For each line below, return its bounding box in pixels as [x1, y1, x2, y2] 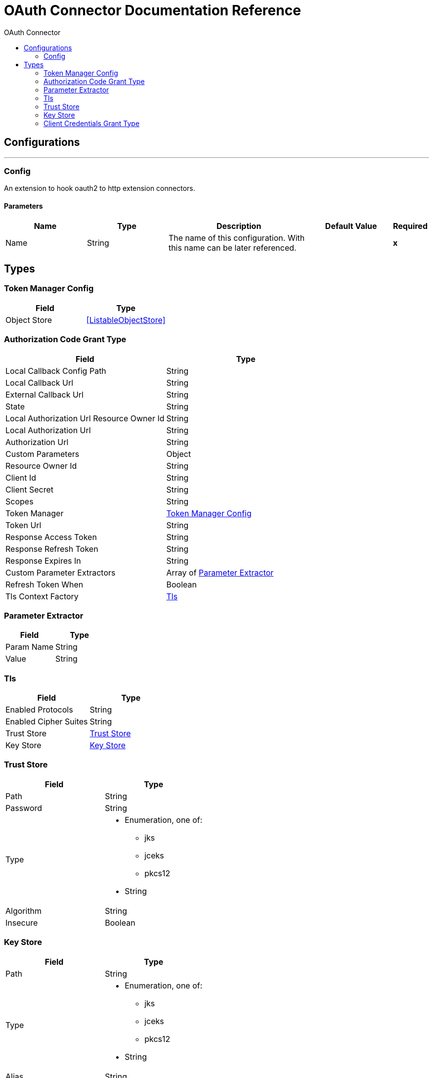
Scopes [5, 496, 34, 506]
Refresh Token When [5, 579, 84, 589]
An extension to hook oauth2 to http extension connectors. [4, 184, 195, 193]
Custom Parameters [5, 449, 80, 459]
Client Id [5, 472, 37, 483]
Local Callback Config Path [5, 365, 106, 376]
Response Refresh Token [5, 543, 98, 554]
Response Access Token [5, 532, 97, 542]
